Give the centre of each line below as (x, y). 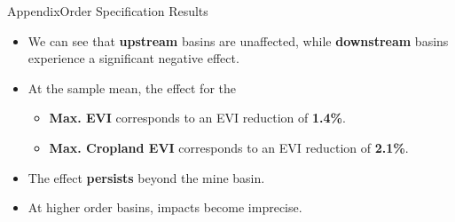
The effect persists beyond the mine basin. (146, 177)
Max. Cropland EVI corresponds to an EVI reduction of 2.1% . (229, 147)
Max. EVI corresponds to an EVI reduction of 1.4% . (197, 118)
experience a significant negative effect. (133, 58)
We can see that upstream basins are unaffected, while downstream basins (238, 40)
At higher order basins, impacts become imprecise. (165, 207)
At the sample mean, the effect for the (132, 87)
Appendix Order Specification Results (108, 11)
